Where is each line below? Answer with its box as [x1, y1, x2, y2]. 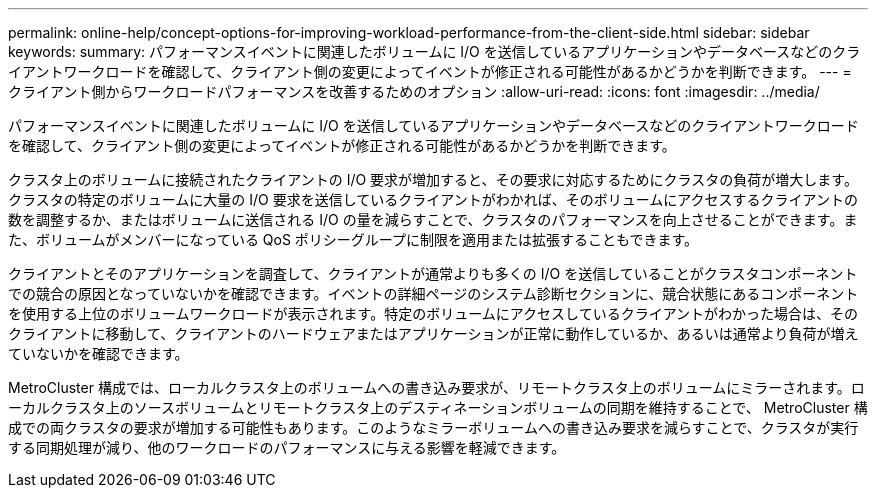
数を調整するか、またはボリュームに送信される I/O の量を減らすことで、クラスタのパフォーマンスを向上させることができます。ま [8, 211, 858, 228]
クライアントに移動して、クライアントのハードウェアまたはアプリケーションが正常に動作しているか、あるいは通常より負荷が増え [8, 325, 859, 342]
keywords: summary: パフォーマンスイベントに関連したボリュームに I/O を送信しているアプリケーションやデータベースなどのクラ [8, 43, 861, 60]
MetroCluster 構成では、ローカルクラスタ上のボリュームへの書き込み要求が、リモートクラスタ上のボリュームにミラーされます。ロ [8, 379, 865, 396]
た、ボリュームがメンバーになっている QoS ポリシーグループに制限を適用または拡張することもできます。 [8, 231, 699, 248]
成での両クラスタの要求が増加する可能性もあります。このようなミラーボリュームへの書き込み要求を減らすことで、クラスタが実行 [8, 419, 859, 436]
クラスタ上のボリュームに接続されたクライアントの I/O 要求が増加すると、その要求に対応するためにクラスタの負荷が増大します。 [8, 171, 858, 188]
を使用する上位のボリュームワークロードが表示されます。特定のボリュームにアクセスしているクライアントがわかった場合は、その [8, 305, 859, 322]
